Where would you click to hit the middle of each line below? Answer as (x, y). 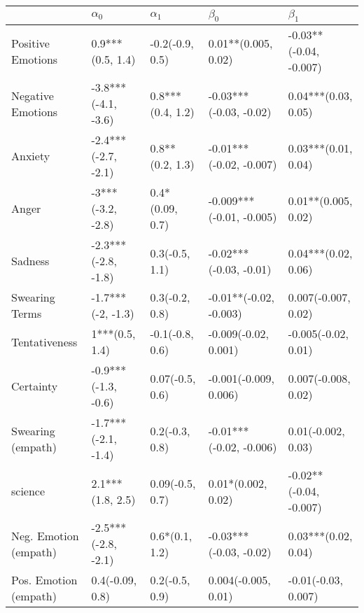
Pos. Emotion (44, 580)
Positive (30, 43)
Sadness (30, 261)
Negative (33, 95)
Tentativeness (44, 341)
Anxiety (31, 156)
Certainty (35, 386)
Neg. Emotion (45, 535)
